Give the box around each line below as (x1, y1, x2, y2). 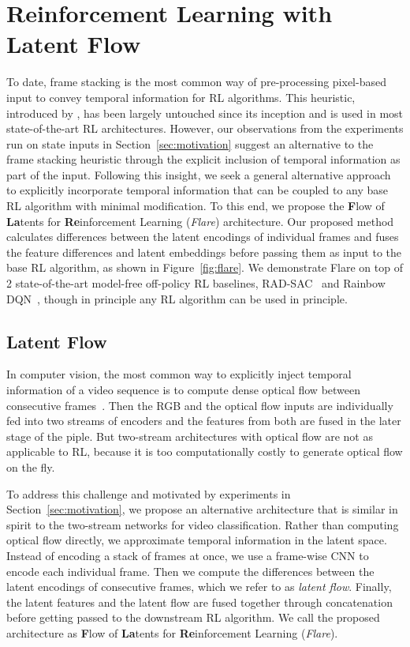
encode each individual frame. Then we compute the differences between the (6, 562, 375, 579)
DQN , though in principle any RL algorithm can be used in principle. (6, 290, 348, 307)
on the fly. (6, 458, 55, 475)
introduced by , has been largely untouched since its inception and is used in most (6, 104, 404, 121)
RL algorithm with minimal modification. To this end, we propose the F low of (6, 197, 385, 214)
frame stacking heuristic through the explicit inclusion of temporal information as (6, 151, 401, 167)
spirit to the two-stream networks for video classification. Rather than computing (6, 516, 399, 532)
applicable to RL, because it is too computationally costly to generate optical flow (6, 443, 403, 460)
